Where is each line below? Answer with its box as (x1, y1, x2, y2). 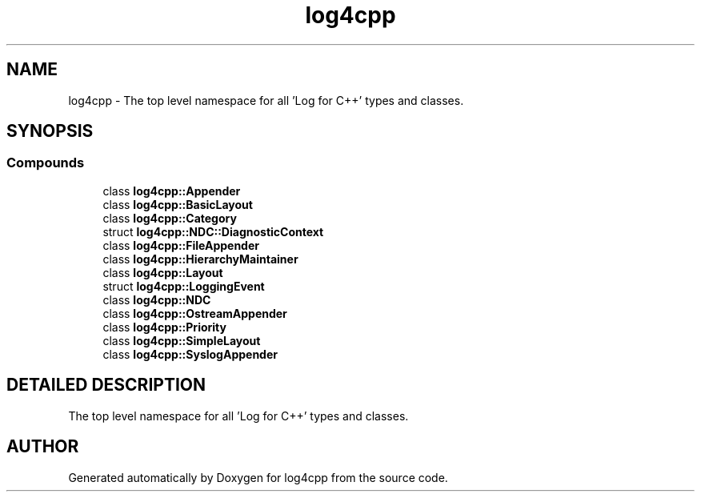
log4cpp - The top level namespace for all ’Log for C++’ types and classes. (68, 93, 464, 107)
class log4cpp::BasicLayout (102, 197, 253, 211)
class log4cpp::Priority (102, 319, 226, 334)
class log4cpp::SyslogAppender (102, 347, 278, 361)
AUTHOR (6, 436, 79, 457)
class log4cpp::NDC (102, 292, 211, 307)
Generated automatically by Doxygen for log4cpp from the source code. (68, 470, 448, 484)
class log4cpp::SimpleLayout (102, 333, 261, 347)
